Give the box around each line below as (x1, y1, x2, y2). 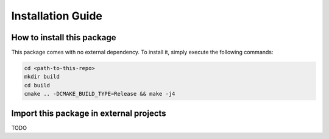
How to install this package (11, 32, 116, 43)
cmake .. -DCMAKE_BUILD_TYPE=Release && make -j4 (24, 90, 175, 98)
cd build (24, 82, 51, 88)
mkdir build (24, 73, 60, 80)
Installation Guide (11, 9, 103, 23)
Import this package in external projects (11, 108, 167, 118)
